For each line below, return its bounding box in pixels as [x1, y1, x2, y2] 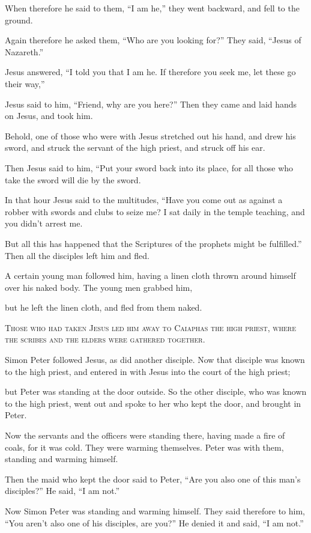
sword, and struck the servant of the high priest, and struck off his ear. [5, 141, 265, 154]
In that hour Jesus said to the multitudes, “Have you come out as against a [5, 193, 283, 206]
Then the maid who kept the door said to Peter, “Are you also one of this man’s [5, 472, 301, 485]
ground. [5, 13, 33, 26]
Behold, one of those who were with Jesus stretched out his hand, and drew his [5, 129, 296, 142]
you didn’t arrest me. [5, 217, 83, 230]
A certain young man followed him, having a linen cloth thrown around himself [5, 269, 296, 282]
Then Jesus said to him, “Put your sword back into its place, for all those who [5, 161, 294, 174]
